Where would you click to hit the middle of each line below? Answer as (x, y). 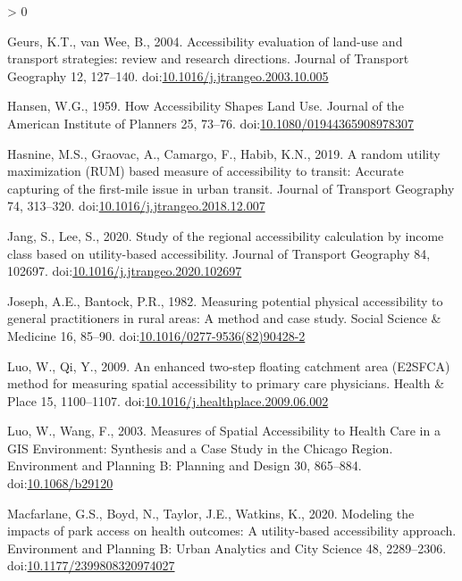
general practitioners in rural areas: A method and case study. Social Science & (224, 318)
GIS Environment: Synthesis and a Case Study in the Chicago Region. (200, 448)
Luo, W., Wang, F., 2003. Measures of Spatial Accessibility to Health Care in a (224, 431)
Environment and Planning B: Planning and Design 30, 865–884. (185, 465)
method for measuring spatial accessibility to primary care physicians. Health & (226, 383)
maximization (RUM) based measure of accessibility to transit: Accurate (206, 171)
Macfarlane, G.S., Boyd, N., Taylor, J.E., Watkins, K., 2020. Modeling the (211, 513)
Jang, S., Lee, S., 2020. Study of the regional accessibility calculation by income (226, 235)
